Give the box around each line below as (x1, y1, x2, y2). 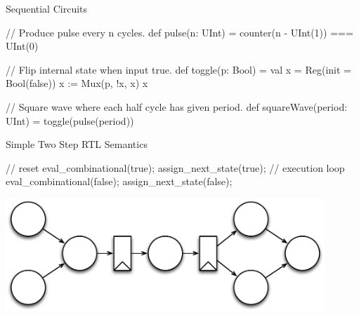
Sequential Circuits (6, 1, 88, 15)
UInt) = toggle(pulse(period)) (6, 113, 134, 128)
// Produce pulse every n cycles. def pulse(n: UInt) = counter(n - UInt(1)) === (6, 25, 353, 39)
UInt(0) (6, 39, 39, 53)
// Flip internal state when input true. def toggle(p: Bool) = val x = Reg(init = (6, 62, 351, 76)
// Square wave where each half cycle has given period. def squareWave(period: (6, 99, 348, 114)
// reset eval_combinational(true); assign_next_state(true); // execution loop (6, 160, 345, 175)
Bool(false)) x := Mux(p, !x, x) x (6, 76, 148, 90)
